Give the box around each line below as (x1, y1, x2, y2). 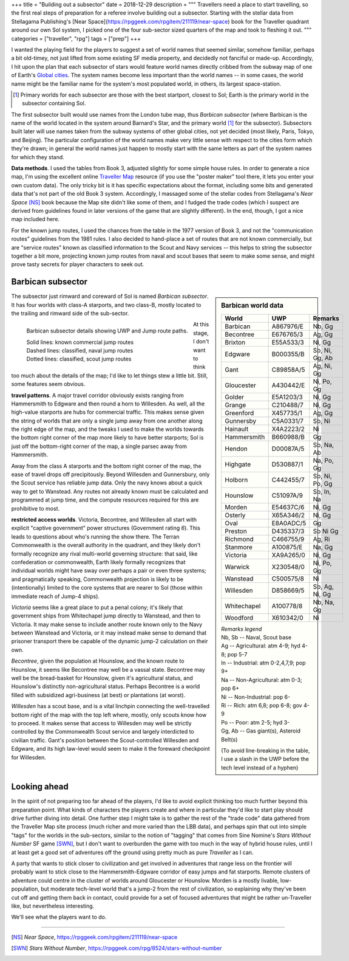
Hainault (225, 424, 249, 433)
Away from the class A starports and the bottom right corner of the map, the (11, 462, 202, 469)
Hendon (225, 444, 248, 453)
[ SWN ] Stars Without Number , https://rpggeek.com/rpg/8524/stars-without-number (11, 945, 222, 952)
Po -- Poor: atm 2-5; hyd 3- (221, 718, 290, 726)
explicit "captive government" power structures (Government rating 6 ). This (11, 525, 200, 532)
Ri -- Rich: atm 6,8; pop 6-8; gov (221, 702, 303, 709)
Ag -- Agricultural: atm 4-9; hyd (221, 642, 300, 650)
